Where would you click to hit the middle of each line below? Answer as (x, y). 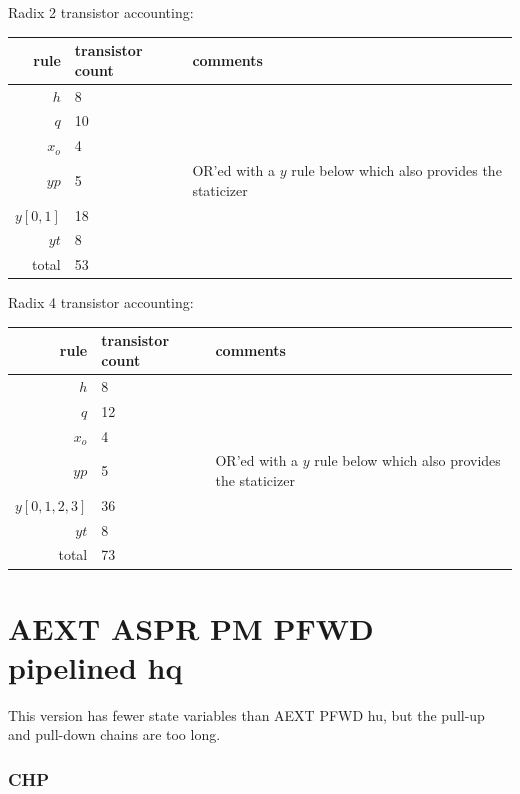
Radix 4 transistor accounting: (101, 302)
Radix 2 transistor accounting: (101, 12)
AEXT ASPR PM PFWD (191, 627)
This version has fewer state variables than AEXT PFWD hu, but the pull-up (246, 714)
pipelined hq (95, 666)
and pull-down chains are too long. (114, 734)
